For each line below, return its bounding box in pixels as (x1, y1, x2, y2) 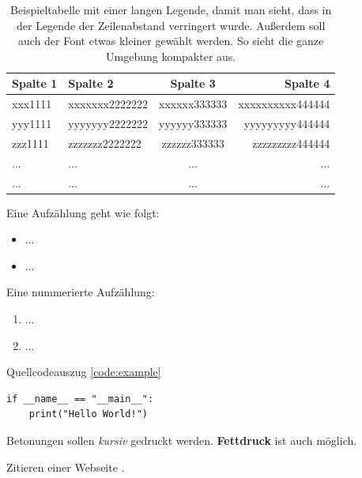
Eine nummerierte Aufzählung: (6, 284, 155, 300)
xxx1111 (12, 96, 52, 112)
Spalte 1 (12, 75, 58, 92)
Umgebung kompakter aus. (106, 47, 236, 64)
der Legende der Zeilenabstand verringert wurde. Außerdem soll (16, 17, 326, 33)
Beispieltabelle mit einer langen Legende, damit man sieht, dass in (9, 2, 332, 17)
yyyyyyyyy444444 (243, 115, 330, 132)
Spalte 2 (68, 75, 114, 92)
